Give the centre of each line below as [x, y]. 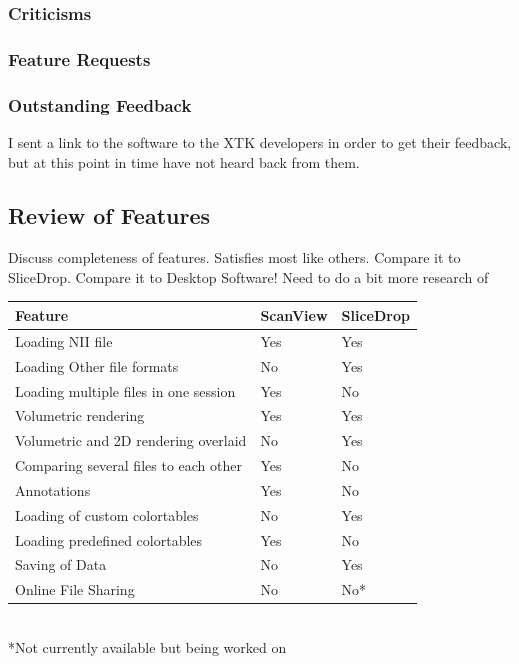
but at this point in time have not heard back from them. [184, 161]
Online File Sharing [75, 589]
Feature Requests [79, 58]
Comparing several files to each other [128, 465]
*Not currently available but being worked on [147, 646]
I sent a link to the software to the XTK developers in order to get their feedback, [260, 141]
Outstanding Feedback [100, 104]
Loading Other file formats [97, 365]
